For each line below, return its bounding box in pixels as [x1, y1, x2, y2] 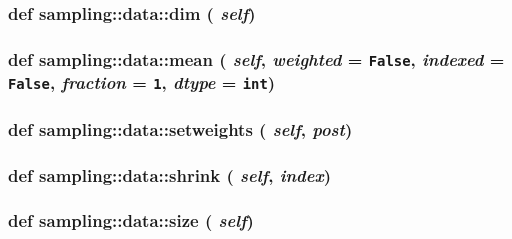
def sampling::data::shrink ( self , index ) [8, 162, 331, 187]
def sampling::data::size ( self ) [8, 208, 254, 233]
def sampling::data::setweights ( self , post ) [8, 116, 353, 141]
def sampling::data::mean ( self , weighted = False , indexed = [8, 46, 505, 71]
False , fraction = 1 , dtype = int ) [8, 70, 276, 95]
